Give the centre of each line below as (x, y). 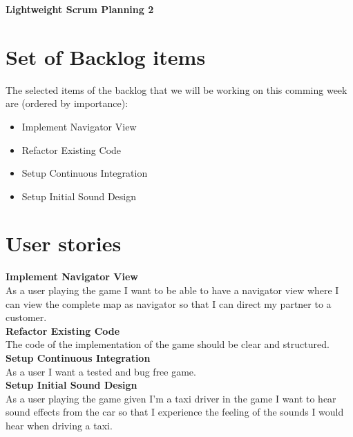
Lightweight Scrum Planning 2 (80, 9)
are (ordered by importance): (67, 103)
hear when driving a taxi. (59, 425)
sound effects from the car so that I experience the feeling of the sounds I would (175, 412)
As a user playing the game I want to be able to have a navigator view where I (172, 290)
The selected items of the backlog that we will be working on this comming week (176, 89)
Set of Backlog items (106, 56)
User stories (64, 243)
